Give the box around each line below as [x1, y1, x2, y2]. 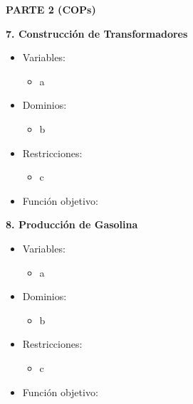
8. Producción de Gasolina [6, 217, 138, 232]
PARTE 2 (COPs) [6, 2, 96, 16]
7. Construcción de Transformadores [6, 26, 188, 41]
